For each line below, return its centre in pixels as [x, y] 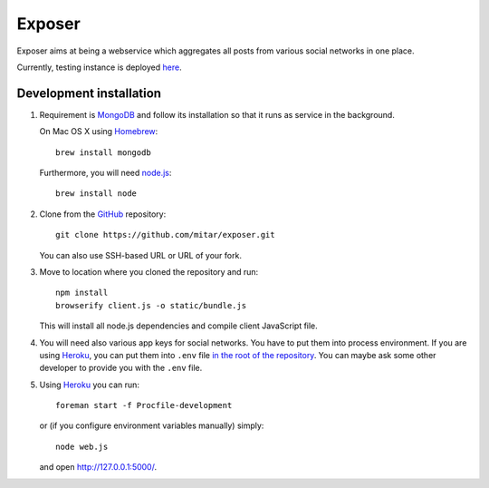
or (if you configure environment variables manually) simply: [152, 425]
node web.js [82, 446]
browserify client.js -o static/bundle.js [151, 305]
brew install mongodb [103, 152]
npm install [82, 293]
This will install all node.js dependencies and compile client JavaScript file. [179, 326]
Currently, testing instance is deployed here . [99, 67]
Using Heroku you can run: [90, 385]
